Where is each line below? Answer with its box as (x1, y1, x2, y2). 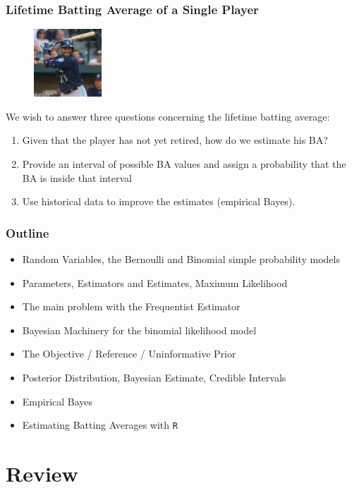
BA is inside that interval (22, 170, 132, 185)
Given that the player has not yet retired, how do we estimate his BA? (22, 133, 328, 147)
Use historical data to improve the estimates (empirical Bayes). (22, 194, 296, 209)
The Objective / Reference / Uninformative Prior (22, 346, 236, 361)
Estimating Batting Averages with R (22, 417, 178, 432)
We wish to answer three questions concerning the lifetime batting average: (6, 109, 330, 123)
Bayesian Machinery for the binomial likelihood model (22, 322, 257, 337)
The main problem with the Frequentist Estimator (22, 299, 241, 314)
